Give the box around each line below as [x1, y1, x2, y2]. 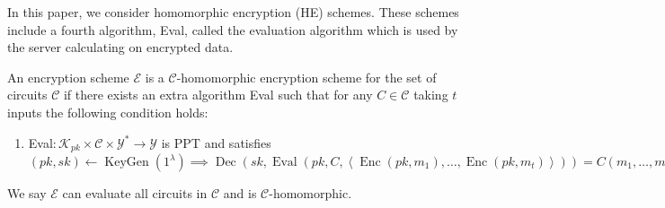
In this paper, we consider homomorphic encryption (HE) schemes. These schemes [7, 3, 459, 21]
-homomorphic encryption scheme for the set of [176, 67, 437, 86]
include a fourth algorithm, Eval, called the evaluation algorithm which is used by [7, 20, 458, 39]
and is [223, 184, 257, 203]
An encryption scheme [7, 67, 129, 86]
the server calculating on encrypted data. [7, 38, 234, 56]
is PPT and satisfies [161, 133, 271, 152]
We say [7, 184, 47, 203]
